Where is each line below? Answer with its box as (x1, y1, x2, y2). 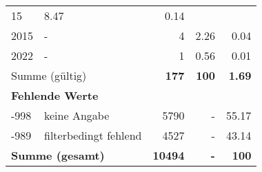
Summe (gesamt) (11, 147, 105, 163)
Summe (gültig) (11, 67, 87, 83)
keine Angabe (44, 107, 110, 123)
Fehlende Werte (11, 87, 99, 103)
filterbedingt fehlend (44, 127, 142, 143)
